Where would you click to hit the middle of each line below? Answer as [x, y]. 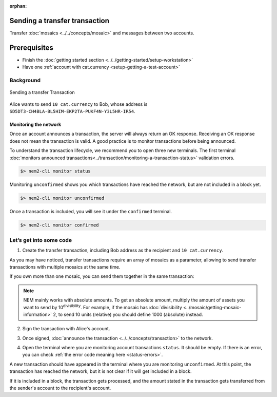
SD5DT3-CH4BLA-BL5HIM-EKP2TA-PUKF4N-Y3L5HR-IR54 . [72, 111]
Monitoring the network [35, 124]
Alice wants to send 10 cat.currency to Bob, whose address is [78, 104]
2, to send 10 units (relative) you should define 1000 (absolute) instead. [128, 314]
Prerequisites [31, 48]
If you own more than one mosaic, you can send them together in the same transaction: [102, 276]
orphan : [18, 6]
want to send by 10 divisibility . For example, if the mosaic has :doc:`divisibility [103, 307]
